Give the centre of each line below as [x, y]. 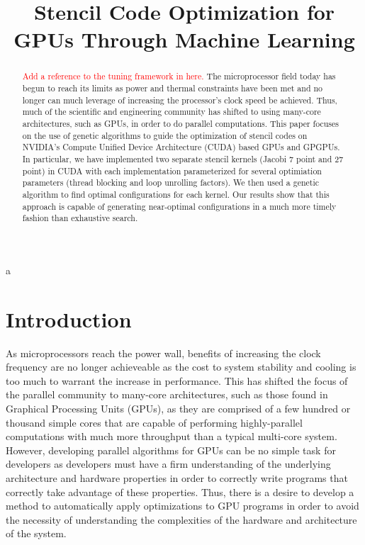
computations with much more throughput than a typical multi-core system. [172, 436]
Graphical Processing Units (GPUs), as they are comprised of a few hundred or [178, 408]
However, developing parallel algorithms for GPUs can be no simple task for [171, 450]
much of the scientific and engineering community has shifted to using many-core [172, 112]
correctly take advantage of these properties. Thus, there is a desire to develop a [180, 491]
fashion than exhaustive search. [80, 218]
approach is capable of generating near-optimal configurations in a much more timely [179, 206]
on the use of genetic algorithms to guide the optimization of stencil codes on [165, 135]
